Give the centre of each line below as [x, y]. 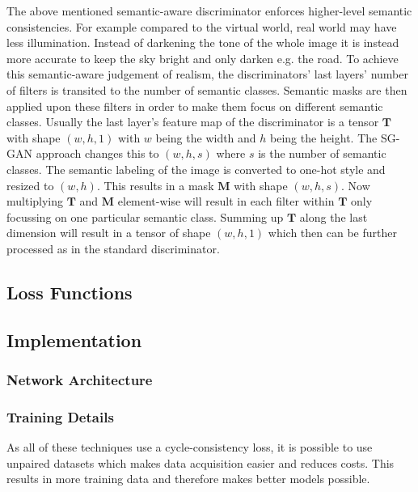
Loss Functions [70, 292]
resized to [30, 185]
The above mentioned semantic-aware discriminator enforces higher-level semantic [209, 11]
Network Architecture [80, 379]
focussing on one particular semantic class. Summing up [145, 216]
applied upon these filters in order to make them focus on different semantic [195, 106]
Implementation [74, 339]
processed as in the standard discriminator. [113, 248]
